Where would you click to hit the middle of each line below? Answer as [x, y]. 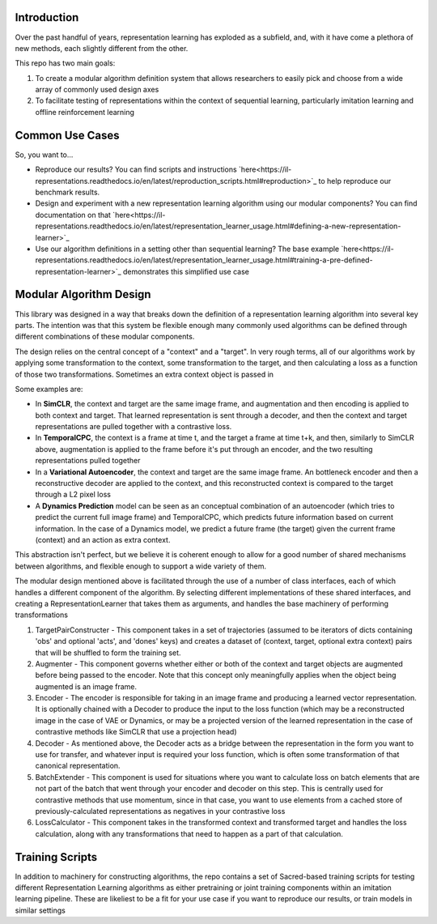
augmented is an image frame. [86, 686]
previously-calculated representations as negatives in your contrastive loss [160, 811]
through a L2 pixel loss [73, 495]
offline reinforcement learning [85, 112]
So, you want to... [44, 155]
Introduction [47, 17]
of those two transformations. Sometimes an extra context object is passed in [144, 374]
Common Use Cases [68, 135]
